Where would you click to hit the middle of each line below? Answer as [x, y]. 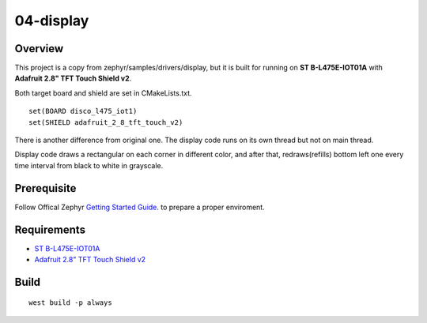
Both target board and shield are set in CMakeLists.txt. [104, 93]
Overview [39, 49]
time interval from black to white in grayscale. [89, 165]
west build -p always [70, 303]
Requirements [50, 229]
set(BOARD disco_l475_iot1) [83, 111]
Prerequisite [45, 188]
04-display [52, 21]
